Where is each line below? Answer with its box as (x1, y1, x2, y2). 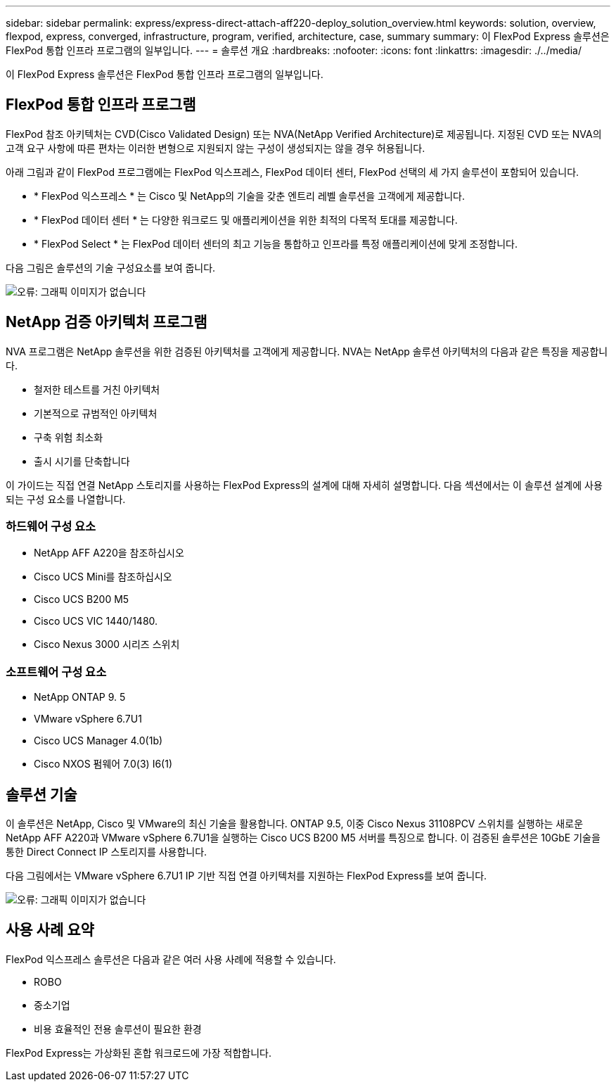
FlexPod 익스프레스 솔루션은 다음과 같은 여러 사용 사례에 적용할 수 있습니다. (6, 953, 336, 965)
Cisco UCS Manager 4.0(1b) (34, 735, 163, 747)
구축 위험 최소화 (34, 431, 103, 443)
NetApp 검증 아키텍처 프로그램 (6, 313, 207, 331)
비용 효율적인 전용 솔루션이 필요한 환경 (34, 1022, 202, 1035)
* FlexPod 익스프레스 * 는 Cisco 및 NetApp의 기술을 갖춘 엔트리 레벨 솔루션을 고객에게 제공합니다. (34, 189, 465, 202)
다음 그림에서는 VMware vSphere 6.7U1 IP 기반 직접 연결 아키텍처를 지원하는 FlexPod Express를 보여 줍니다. (6, 870, 487, 882)
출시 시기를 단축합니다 (34, 454, 130, 467)
